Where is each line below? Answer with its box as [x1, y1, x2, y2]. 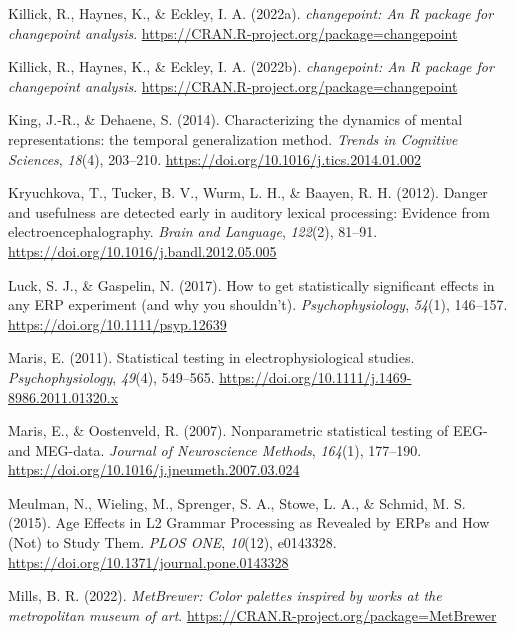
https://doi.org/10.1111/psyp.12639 [8, 313, 227, 334]
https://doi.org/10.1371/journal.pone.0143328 [8, 551, 289, 572]
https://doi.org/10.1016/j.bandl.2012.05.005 [8, 240, 277, 261]
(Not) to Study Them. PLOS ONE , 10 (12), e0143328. [8, 532, 337, 553]
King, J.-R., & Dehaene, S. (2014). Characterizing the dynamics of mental [8, 109, 463, 130]
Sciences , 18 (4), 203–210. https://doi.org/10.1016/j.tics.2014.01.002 [8, 148, 422, 169]
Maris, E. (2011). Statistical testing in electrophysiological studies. [8, 347, 415, 368]
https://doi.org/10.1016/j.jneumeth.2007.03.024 [8, 459, 300, 480]
